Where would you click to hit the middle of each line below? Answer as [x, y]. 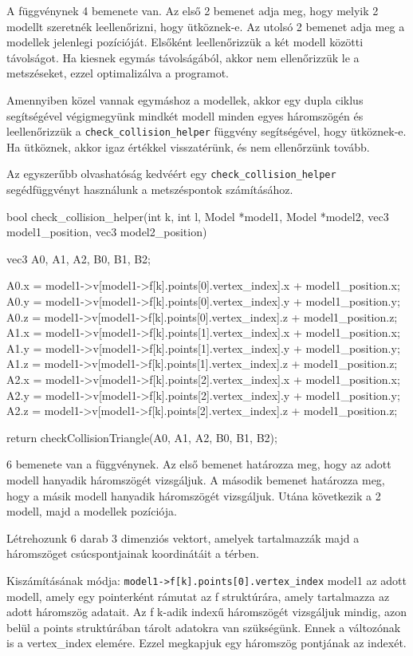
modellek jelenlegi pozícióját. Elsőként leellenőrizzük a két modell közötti [185, 42]
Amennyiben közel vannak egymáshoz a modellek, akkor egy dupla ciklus [185, 99]
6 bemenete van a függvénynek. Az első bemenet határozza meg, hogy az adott [199, 464]
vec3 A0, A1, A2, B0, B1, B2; [79, 258]
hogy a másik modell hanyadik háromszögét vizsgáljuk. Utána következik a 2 [194, 495]
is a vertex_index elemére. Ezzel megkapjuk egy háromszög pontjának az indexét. [206, 643]
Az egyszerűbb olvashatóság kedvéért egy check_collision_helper [171, 174]
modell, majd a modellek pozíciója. [92, 511]
